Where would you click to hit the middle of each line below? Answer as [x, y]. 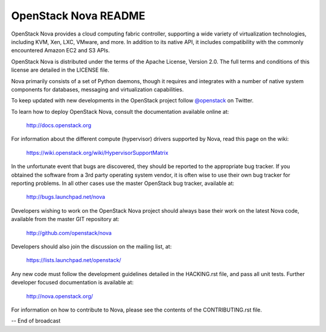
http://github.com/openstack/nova [69, 233]
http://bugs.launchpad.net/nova [66, 197]
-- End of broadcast [36, 321]
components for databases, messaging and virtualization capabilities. [97, 89]
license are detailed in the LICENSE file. [60, 70]
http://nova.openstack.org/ [60, 296]
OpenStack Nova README [78, 16]
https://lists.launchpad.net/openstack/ [74, 260]
